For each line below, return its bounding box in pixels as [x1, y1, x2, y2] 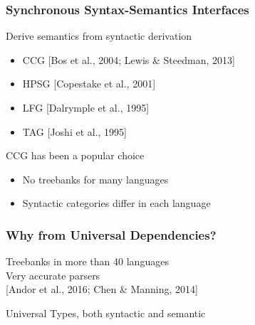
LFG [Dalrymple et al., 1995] [22, 100, 150, 114]
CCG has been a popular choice [6, 148, 145, 163]
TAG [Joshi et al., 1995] [22, 124, 127, 139]
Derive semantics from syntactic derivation [6, 28, 192, 43]
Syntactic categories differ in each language [22, 196, 211, 211]
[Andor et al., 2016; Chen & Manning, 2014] [6, 282, 198, 297]
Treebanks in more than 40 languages [6, 254, 169, 269]
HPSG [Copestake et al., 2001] [22, 76, 156, 91]
